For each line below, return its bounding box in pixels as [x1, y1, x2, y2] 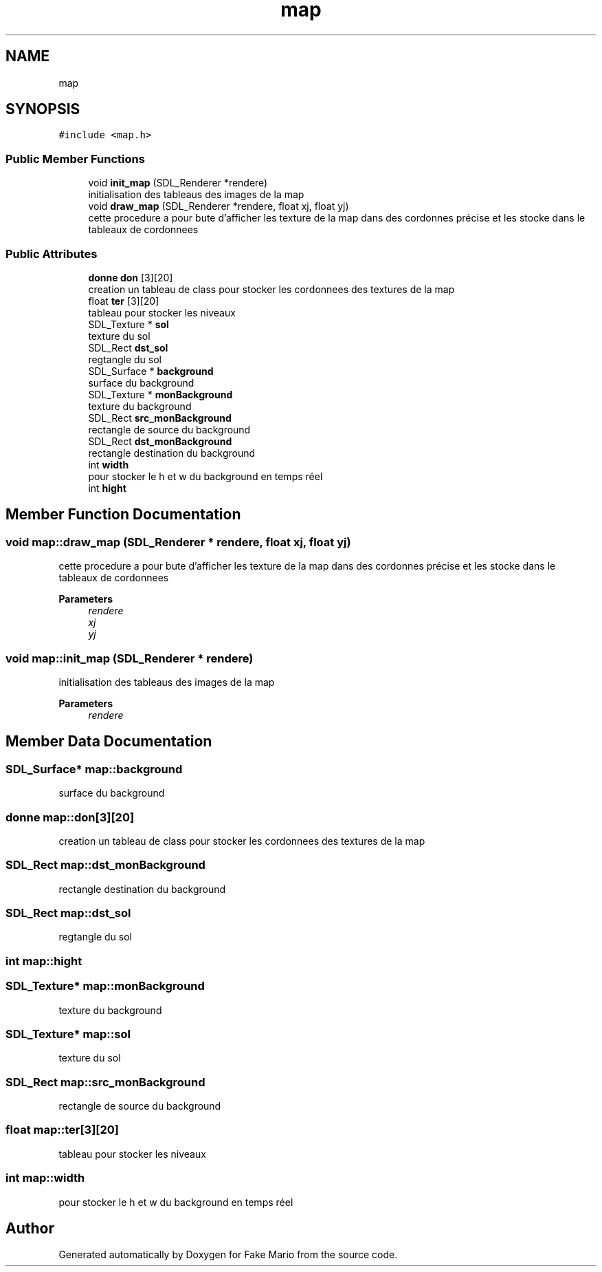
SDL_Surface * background [88, 365, 214, 377]
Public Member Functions [5, 151, 145, 166]
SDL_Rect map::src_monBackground [5, 1075, 205, 1089]
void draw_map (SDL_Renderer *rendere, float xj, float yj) [88, 200, 349, 213]
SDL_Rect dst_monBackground [88, 435, 232, 447]
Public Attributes [5, 246, 98, 261]
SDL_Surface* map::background [5, 762, 183, 776]
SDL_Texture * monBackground [88, 388, 233, 400]
